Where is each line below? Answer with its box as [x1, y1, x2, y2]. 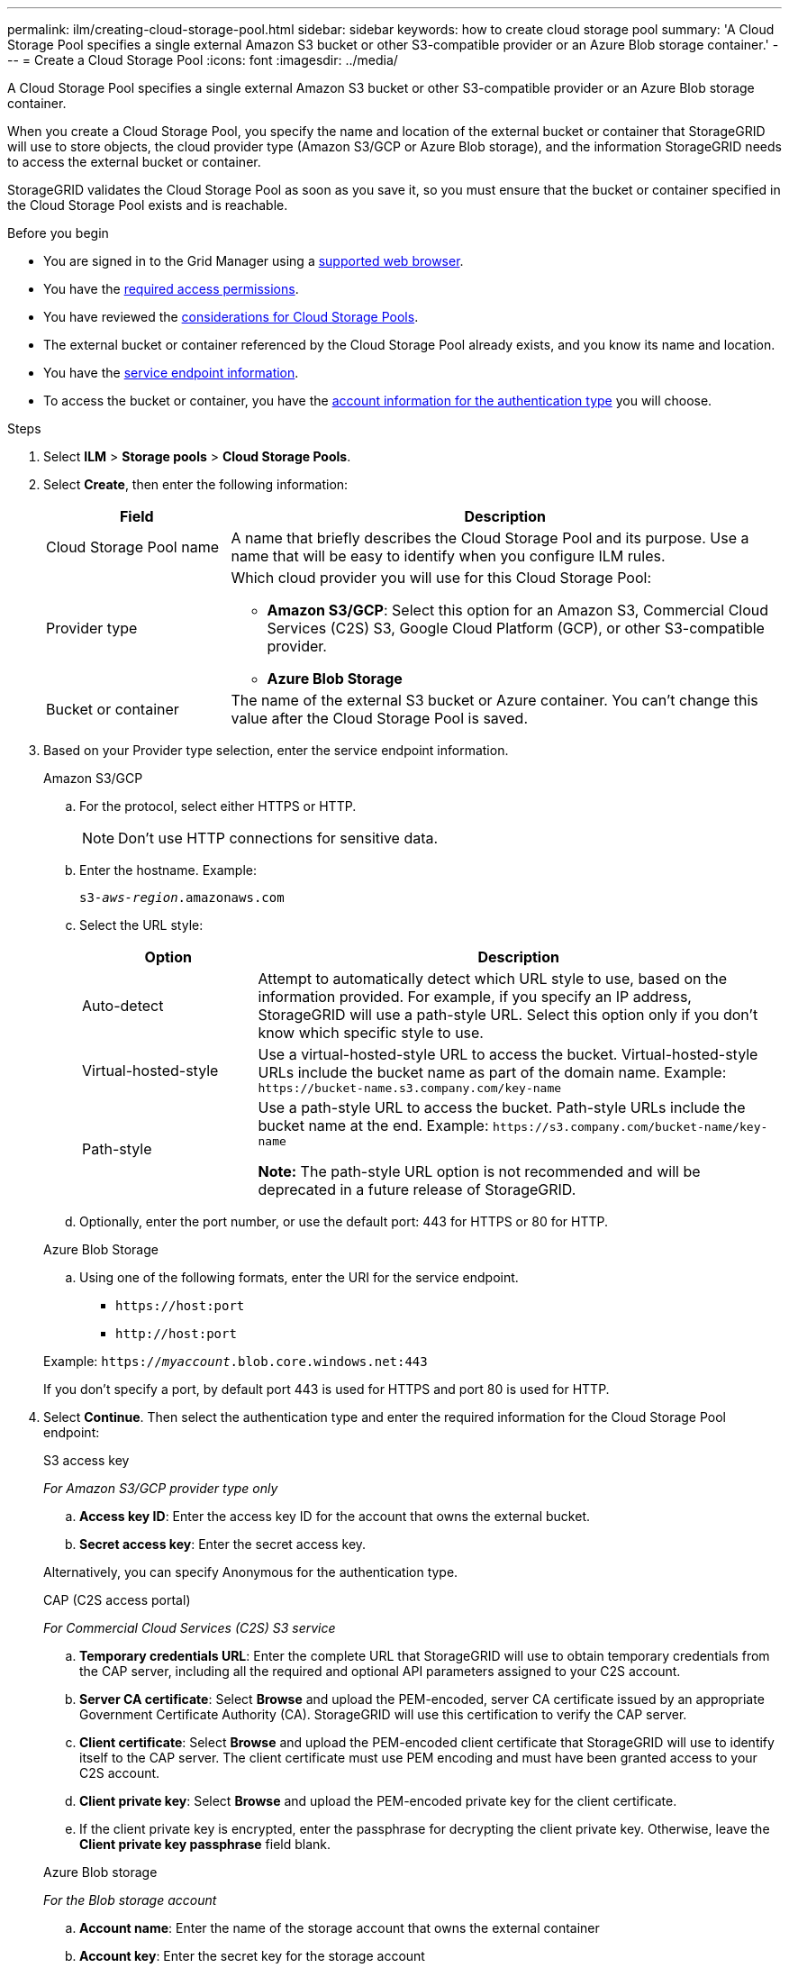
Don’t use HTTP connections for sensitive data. [118, 829, 439, 847]
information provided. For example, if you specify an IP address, [258, 988, 692, 1006]
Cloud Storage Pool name [46, 538, 219, 556]
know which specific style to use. [258, 1024, 484, 1042]
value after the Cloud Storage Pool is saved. [231, 709, 528, 727]
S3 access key [43, 1453, 130, 1468]
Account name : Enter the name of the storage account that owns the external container [79, 1920, 600, 1936]
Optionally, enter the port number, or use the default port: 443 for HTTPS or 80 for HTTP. [79, 1214, 609, 1229]
